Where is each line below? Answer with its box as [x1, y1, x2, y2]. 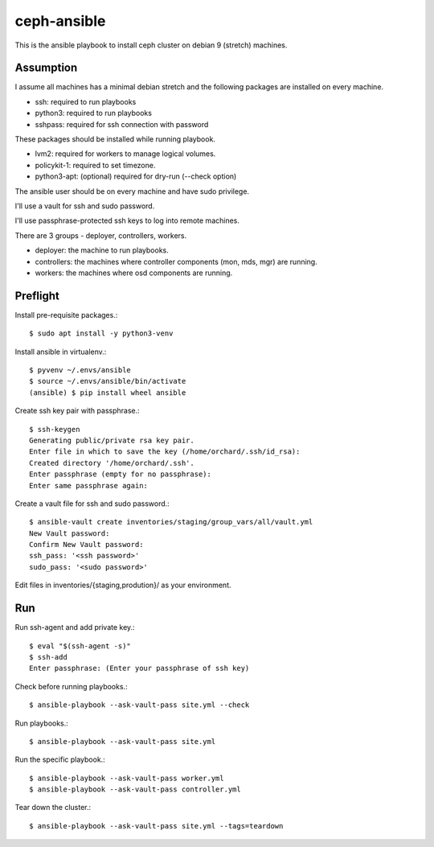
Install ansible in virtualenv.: [14, 347, 107, 356]
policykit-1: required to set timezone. [35, 160, 156, 170]
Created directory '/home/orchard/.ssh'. [29, 458, 194, 467]
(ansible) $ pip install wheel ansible [29, 388, 186, 397]
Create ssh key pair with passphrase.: [14, 406, 140, 416]
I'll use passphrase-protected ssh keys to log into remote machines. [14, 216, 240, 225]
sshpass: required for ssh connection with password [35, 119, 209, 129]
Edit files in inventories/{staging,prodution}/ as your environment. [14, 580, 232, 590]
